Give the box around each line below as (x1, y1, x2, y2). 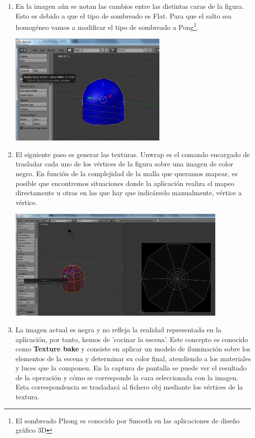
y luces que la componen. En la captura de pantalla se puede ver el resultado (15, 363, 247, 373)
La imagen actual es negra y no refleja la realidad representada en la (15, 324, 222, 334)
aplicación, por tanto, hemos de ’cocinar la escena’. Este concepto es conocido (15, 334, 248, 344)
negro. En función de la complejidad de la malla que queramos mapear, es (15, 168, 238, 179)
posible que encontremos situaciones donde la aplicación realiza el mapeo (15, 178, 234, 188)
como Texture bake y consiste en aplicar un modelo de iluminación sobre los (15, 344, 251, 354)
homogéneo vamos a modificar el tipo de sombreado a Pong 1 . (15, 21, 199, 32)
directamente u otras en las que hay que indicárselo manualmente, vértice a (15, 187, 242, 198)
